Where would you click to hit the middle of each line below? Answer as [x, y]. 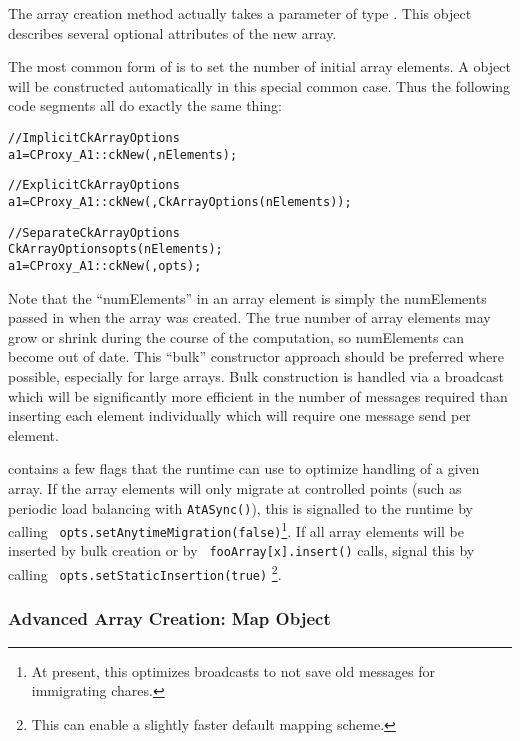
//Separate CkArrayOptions [94, 232]
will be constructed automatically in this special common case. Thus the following [259, 85]
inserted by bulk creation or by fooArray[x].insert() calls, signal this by [241, 550]
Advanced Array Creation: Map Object [169, 618]
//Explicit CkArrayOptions [94, 185]
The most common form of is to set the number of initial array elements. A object [259, 66]
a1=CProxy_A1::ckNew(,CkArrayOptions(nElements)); [180, 201]
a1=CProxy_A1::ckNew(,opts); [105, 265]
